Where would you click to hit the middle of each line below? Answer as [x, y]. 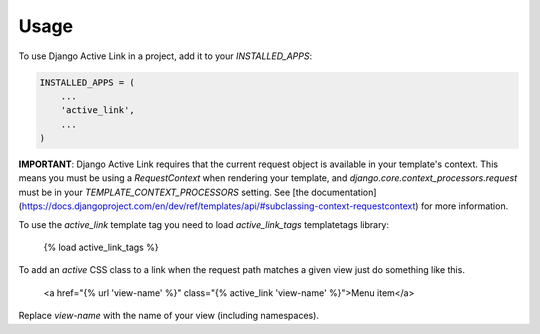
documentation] [344, 192]
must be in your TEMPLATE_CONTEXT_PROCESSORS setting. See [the [164, 192]
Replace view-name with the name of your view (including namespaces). [169, 316]
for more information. [464, 206]
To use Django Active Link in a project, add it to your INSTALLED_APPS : [165, 56]
